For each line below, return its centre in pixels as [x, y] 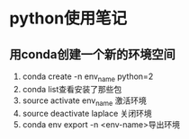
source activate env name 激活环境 [84, 101]
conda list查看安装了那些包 [72, 89]
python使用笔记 [68, 18]
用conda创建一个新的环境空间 [92, 54]
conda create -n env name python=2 [88, 77]
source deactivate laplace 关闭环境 [87, 113]
